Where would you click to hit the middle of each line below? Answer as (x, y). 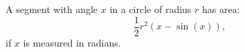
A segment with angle (52, 9)
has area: (221, 9)
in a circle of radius (151, 9)
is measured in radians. (72, 42)
